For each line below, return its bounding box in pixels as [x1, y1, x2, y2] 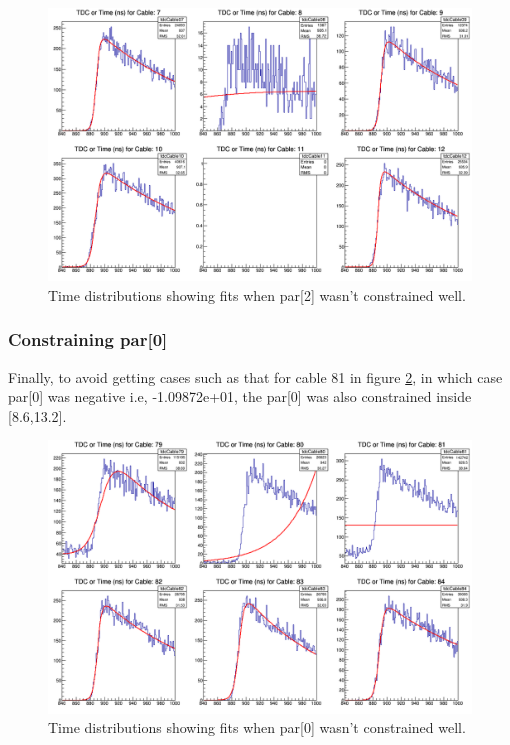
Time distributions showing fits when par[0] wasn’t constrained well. [48, 717, 466, 738]
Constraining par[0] [8, 327, 168, 352]
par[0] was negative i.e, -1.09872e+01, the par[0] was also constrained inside [8, 386, 472, 407]
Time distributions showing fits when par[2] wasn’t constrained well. [48, 284, 466, 305]
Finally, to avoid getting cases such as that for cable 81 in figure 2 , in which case [8, 366, 503, 387]
